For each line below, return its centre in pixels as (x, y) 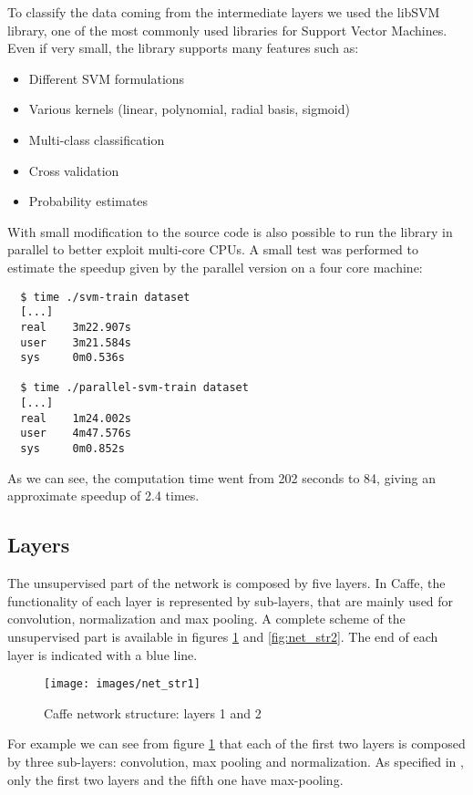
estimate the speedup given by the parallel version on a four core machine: (215, 267)
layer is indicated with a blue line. (103, 654)
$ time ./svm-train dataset (105, 297)
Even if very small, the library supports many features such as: (183, 48)
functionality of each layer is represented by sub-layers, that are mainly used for (231, 600)
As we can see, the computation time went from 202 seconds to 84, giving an (222, 477)
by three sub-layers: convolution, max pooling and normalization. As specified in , (236, 761)
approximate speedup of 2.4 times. (103, 496)
